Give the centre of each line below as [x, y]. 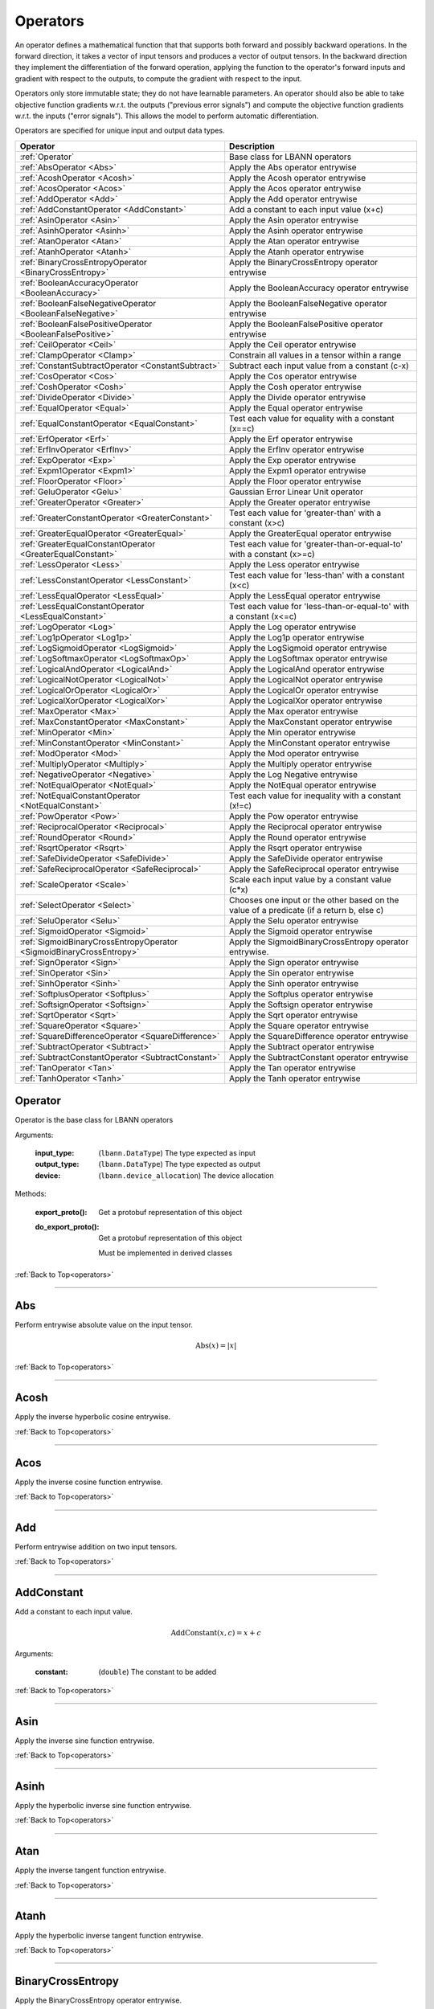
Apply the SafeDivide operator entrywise [306, 858]
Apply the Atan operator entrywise [294, 241]
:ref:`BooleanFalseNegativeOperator [88, 303]
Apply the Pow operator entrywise [294, 816]
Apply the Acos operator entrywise [295, 188]
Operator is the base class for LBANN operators [94, 1120]
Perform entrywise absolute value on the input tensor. [104, 1325]
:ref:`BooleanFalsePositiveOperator [86, 324]
